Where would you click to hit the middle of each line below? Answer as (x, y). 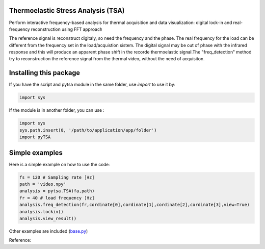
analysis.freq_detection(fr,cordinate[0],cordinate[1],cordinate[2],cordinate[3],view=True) (134, 205)
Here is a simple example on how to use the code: (60, 164)
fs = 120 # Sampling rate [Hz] (57, 177)
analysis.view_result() (48, 218)
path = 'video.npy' (43, 184)
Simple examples (36, 153)
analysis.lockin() (41, 212)
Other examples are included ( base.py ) (49, 231)
